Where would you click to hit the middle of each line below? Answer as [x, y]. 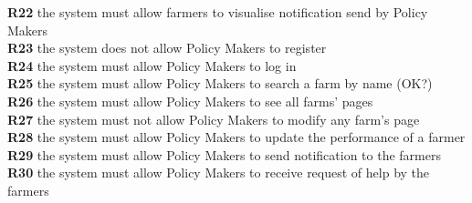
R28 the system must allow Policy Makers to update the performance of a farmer [236, 137]
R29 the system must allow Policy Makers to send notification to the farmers [224, 154]
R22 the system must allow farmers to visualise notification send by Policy [218, 12]
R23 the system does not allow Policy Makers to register [167, 48]
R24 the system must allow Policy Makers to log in [152, 65]
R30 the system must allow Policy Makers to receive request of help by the [219, 173]
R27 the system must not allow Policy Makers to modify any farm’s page [214, 119]
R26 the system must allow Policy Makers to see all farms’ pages [190, 101]
